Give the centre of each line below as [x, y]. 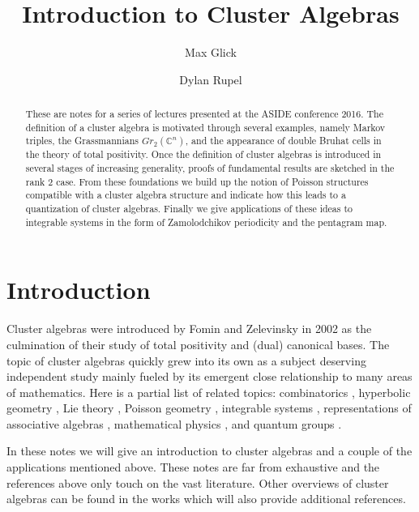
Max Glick [211, 52]
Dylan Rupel [211, 79]
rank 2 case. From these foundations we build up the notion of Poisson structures [197, 181]
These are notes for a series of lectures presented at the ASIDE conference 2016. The [204, 114]
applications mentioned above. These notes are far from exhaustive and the [193, 467]
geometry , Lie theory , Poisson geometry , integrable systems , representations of [209, 408]
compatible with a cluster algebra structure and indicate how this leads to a [186, 195]
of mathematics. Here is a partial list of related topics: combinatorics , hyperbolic [209, 392]
